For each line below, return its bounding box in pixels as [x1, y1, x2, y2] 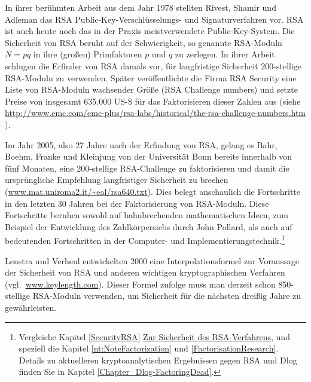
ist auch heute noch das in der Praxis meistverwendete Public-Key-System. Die [5, 25, 295, 37]
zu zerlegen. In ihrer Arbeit [175, 48, 275, 60]
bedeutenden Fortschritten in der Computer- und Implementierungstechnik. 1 [5, 233, 285, 246]
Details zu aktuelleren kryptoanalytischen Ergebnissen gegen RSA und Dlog [19, 353, 297, 366]
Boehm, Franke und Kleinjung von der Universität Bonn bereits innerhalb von [5, 150, 292, 163]
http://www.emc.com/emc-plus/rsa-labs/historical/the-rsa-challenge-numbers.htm [5, 106, 306, 119]
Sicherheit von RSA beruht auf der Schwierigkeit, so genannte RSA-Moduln [5, 36, 282, 48]
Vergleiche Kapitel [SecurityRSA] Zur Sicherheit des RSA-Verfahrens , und [19, 330, 290, 343]
